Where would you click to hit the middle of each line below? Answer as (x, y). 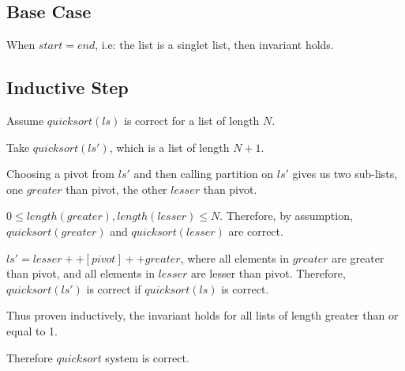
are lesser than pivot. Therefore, (268, 273)
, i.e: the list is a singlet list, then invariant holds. (214, 45)
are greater (358, 257)
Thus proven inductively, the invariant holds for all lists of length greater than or (202, 315)
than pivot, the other (116, 189)
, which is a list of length (169, 147)
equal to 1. (32, 330)
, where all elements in (235, 257)
